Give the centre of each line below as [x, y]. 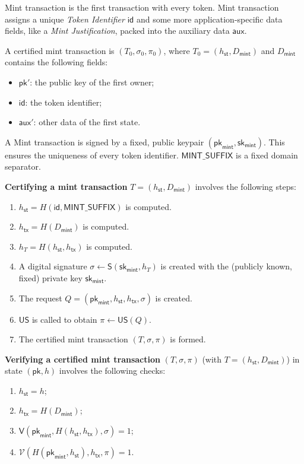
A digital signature [53, 266]
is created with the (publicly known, [226, 266]
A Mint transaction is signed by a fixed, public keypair [104, 142]
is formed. [188, 339]
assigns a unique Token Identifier [65, 19]
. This [274, 142]
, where [177, 50]
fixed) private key [50, 277]
